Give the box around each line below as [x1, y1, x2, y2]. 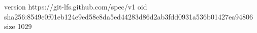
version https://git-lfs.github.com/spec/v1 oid [4, 1, 147, 11]
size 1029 [4, 21, 32, 31]
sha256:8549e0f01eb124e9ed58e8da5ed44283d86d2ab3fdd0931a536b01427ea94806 [4, 11, 253, 21]
